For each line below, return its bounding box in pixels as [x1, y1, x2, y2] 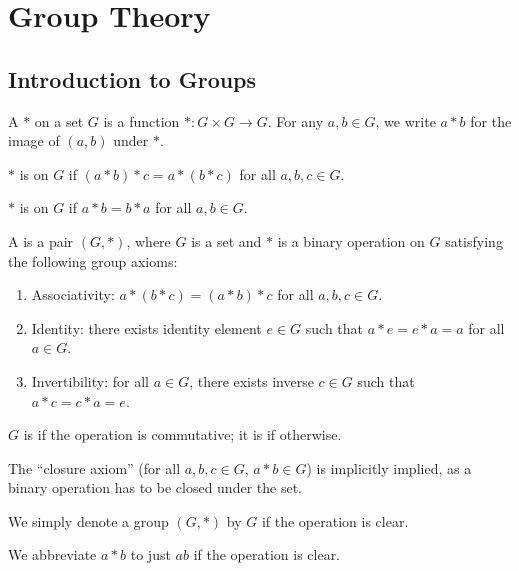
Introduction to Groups [8, 63, 257, 94]
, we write [375, 110, 436, 131]
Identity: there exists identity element [31, 317, 262, 338]
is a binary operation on [277, 230, 425, 251]
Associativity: [31, 284, 115, 305]
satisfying [445, 230, 503, 251]
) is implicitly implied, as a [306, 457, 472, 478]
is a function [103, 110, 180, 131]
